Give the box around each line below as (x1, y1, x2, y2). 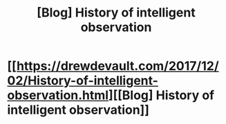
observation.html (7, 87, 109, 103)
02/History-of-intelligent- (7, 73, 159, 89)
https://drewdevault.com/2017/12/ (16, 59, 219, 74)
